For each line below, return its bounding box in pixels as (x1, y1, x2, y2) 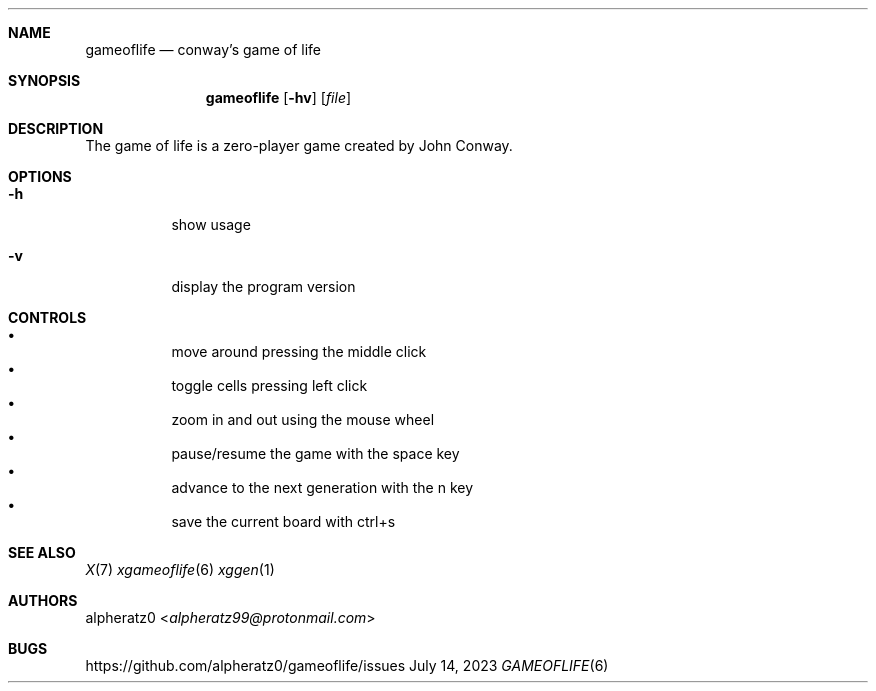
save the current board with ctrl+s (171, 513, 396, 530)
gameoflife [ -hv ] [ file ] (205, 89, 352, 106)
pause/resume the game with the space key (171, 445, 460, 462)
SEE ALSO (8, 544, 76, 561)
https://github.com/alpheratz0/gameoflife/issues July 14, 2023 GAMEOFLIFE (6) (85, 657, 609, 674)
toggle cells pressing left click (171, 377, 368, 394)
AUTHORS (8, 592, 78, 609)
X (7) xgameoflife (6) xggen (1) (85, 561, 275, 578)
